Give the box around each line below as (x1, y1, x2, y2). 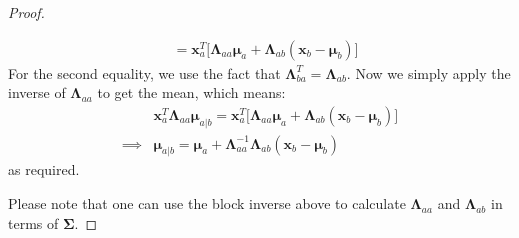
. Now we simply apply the (346, 62, 511, 83)
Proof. (8, 2, 45, 22)
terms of (8, 212, 59, 233)
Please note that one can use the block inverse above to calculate (8, 193, 406, 214)
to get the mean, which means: (97, 82, 286, 103)
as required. (8, 159, 80, 180)
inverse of (8, 82, 66, 103)
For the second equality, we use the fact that (8, 62, 281, 83)
